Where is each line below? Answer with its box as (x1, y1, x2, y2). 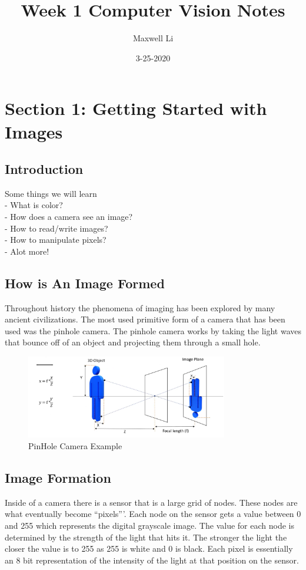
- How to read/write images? (5, 222, 108, 234)
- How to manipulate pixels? (5, 233, 107, 246)
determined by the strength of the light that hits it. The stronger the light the (5, 531, 287, 543)
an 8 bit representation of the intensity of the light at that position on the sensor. (5, 553, 299, 566)
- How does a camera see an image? (5, 210, 133, 223)
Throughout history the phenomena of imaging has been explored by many (5, 301, 275, 314)
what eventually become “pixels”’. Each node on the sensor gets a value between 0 (5, 508, 301, 520)
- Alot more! (5, 245, 49, 257)
